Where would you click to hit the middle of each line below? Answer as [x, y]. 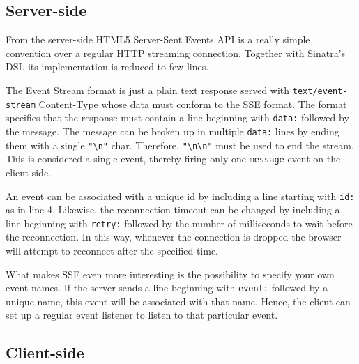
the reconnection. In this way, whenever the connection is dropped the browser [174, 237]
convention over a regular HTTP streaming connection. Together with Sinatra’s [176, 53]
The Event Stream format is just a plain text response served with [148, 90]
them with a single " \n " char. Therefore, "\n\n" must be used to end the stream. [180, 145]
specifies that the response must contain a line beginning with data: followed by [177, 117]
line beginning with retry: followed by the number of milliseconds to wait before [179, 223]
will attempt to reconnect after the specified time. [112, 251]
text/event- [320, 91]
